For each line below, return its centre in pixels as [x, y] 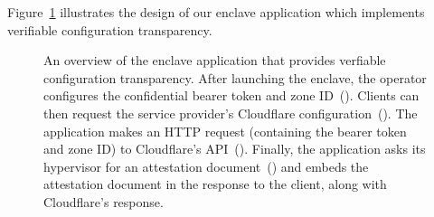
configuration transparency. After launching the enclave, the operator [235, 77]
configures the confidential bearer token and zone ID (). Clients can [231, 95]
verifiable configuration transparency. [110, 29]
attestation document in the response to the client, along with [215, 184]
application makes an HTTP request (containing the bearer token [225, 131]
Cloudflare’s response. [104, 201]
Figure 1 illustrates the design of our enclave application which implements [216, 12]
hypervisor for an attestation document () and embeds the [206, 166]
